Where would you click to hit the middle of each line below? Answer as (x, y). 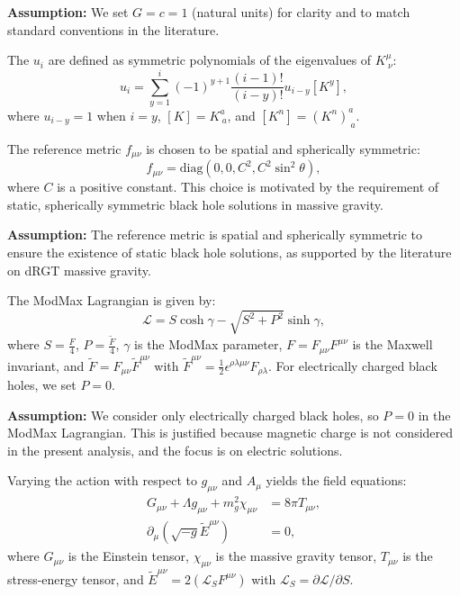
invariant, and (46, 365)
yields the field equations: (336, 480)
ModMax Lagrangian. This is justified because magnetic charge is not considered (230, 433)
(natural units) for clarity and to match (301, 12)
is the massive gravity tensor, (296, 556)
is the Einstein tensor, (128, 556)
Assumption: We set (68, 12)
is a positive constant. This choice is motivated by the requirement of (248, 187)
